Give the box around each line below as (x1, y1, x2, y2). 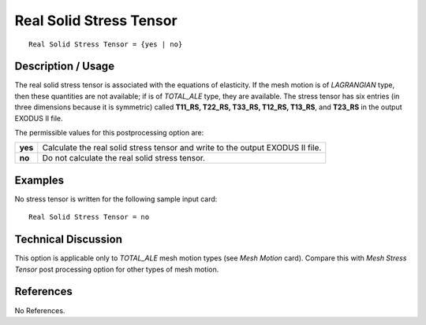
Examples (14, 173, 65, 187)
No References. (14, 305, 65, 315)
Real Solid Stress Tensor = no (28, 212, 150, 222)
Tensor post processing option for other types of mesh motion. (14, 264, 219, 274)
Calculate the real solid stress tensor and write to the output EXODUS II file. (42, 142, 322, 153)
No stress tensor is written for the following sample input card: (14, 194, 218, 204)
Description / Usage (14, 60, 114, 73)
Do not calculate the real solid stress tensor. (42, 153, 205, 164)
